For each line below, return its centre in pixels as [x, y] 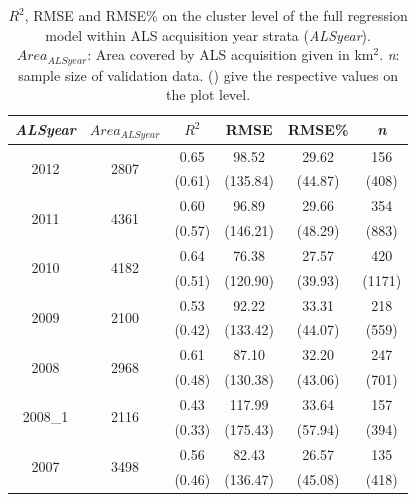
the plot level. [208, 94]
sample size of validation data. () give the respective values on [208, 74]
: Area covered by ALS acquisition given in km [230, 54]
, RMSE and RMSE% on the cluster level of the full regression [216, 15]
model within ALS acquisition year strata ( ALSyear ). [208, 34]
